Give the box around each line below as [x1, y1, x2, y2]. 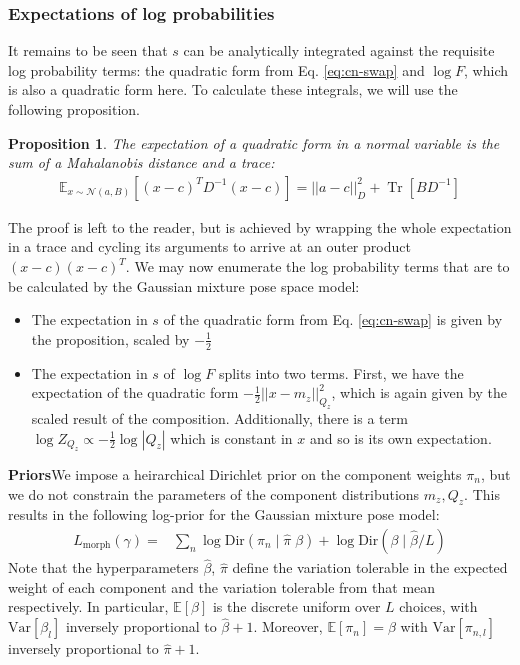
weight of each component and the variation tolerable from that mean [8, 576, 436, 597]
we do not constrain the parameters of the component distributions [8, 483, 420, 504]
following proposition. [8, 99, 140, 119]
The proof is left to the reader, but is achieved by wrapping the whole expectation [8, 216, 512, 237]
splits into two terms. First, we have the [218, 362, 464, 383]
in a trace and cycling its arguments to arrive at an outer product [8, 236, 411, 257]
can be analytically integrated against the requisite [183, 40, 495, 61]
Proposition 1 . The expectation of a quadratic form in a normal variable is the [8, 132, 500, 153]
